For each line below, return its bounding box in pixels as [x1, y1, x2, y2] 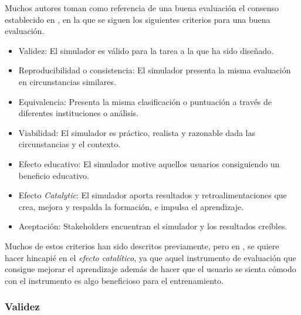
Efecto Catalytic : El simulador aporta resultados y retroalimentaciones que [18, 189, 287, 201]
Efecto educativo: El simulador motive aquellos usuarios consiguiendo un [18, 157, 280, 170]
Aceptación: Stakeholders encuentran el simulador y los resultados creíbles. [18, 220, 288, 232]
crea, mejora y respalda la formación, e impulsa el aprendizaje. [18, 200, 244, 212]
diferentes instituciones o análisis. [18, 107, 139, 119]
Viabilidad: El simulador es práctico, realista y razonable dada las [18, 126, 255, 138]
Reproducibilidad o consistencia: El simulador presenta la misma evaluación [18, 64, 291, 76]
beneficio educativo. [18, 169, 89, 181]
